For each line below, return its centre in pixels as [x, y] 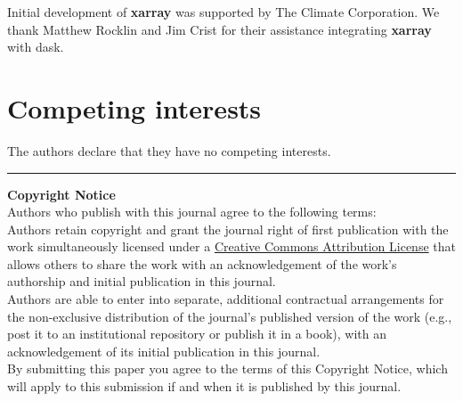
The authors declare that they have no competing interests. [169, 150]
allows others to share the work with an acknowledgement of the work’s [202, 263]
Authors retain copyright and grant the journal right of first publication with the [228, 229]
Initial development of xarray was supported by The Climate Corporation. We [223, 12]
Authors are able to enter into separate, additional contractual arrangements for [226, 299]
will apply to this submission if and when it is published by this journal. [204, 386]
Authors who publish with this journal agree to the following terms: [192, 212]
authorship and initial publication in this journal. [142, 281]
